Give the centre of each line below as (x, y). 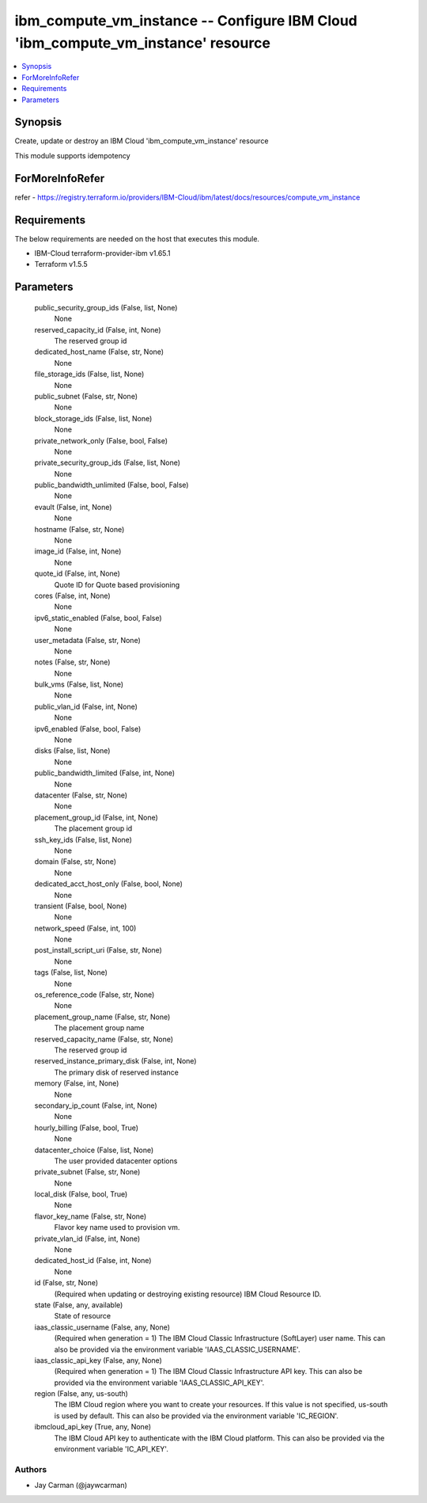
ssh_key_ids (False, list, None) (83, 839)
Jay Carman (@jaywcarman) (81, 1486)
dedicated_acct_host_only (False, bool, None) (109, 884)
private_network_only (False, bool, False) (101, 440)
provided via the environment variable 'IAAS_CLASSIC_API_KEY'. (159, 1383)
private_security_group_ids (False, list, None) (108, 462)
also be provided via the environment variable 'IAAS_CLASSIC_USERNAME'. (177, 1349)
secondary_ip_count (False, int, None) (96, 1105)
